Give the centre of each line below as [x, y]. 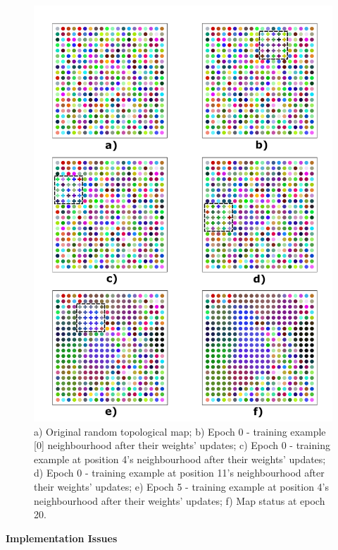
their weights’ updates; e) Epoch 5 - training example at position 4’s [182, 487]
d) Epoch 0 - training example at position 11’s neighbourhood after [179, 473]
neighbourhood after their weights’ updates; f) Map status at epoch [180, 500]
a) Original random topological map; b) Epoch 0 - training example [180, 431]
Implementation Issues [62, 538]
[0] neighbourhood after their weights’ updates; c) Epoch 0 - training [182, 445]
